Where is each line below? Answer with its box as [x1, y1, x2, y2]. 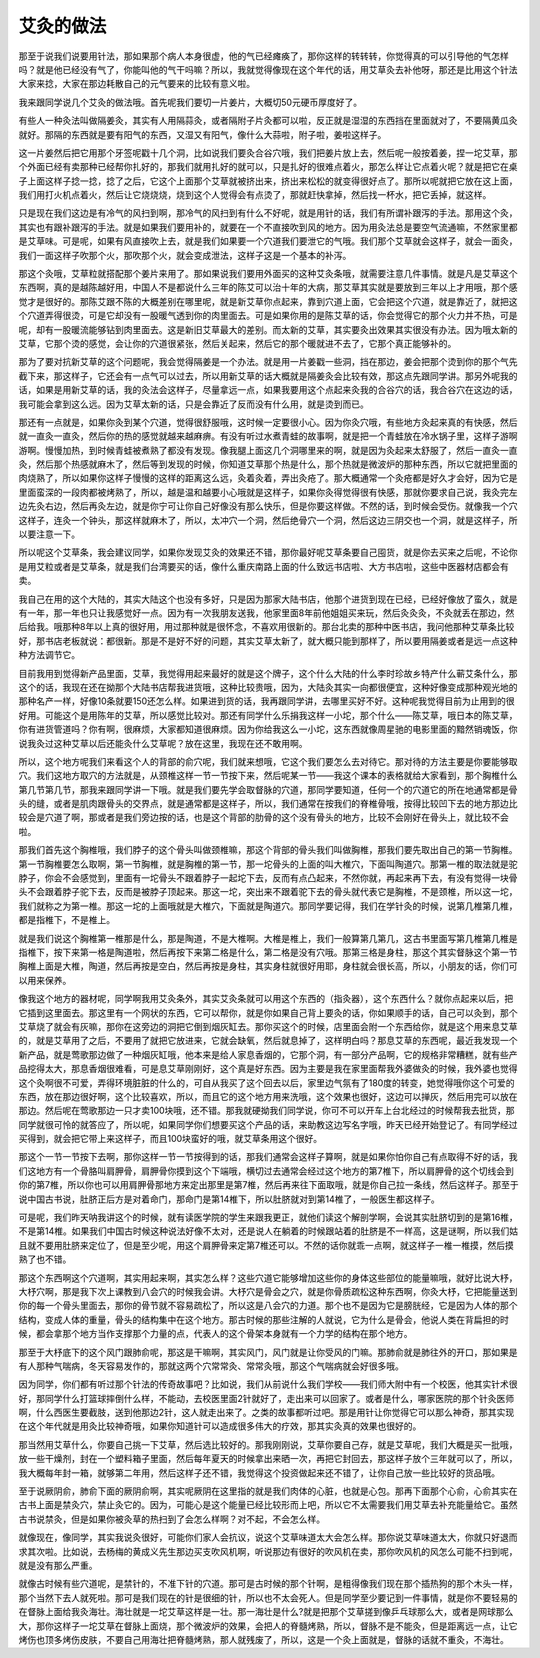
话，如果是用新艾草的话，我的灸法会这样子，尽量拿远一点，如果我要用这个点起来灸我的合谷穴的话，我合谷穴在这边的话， [18, 384, 518, 396]
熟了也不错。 [18, 1253, 72, 1265]
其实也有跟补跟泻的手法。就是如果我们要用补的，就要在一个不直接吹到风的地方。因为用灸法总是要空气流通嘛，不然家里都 [18, 221, 518, 233]
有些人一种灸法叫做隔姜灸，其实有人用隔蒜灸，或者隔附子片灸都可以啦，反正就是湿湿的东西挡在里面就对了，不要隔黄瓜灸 [18, 115, 518, 127]
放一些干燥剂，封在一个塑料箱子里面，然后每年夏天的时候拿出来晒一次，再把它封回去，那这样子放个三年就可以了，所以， [18, 1453, 518, 1465]
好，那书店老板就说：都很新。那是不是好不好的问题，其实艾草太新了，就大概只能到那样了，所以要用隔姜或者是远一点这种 [18, 635, 518, 647]
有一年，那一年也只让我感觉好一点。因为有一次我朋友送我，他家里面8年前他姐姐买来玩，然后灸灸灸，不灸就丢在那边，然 [18, 607, 515, 619]
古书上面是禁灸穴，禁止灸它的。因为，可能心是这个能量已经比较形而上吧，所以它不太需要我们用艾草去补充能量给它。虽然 [18, 1499, 518, 1511]
